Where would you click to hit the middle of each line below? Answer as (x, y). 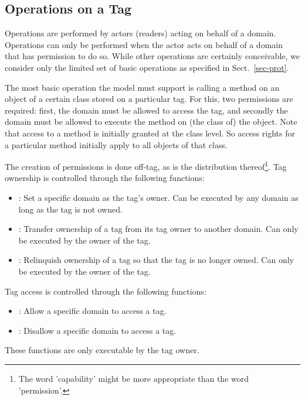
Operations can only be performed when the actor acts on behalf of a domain (144, 44)
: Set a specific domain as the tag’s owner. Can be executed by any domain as (158, 197)
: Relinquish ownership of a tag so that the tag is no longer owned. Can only (156, 260)
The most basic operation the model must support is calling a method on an (142, 87)
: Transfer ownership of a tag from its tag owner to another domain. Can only (158, 229)
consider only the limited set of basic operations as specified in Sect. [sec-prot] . (147, 67)
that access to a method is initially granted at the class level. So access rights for (150, 133)
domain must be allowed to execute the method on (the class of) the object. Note (151, 122)
